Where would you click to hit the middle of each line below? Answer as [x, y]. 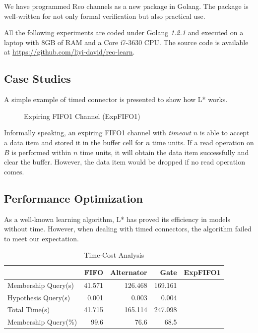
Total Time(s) [29, 309]
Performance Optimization [73, 198]
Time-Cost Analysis [114, 255]
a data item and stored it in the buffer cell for [74, 142]
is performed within [41, 152]
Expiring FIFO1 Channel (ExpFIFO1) [82, 116]
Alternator [129, 272]
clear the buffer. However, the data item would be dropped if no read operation [125, 162]
